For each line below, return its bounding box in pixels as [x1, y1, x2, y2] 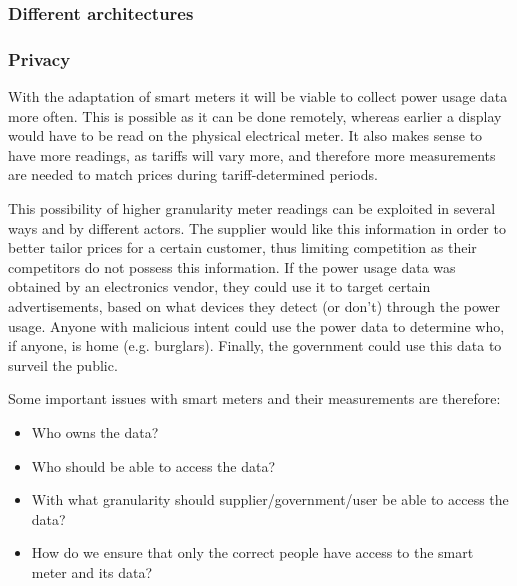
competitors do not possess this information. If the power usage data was [8, 256, 456, 277]
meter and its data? [31, 561, 153, 582]
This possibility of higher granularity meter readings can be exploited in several [8, 198, 496, 219]
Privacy [8, 46, 71, 71]
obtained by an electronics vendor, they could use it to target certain [8, 276, 431, 297]
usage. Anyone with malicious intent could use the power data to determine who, [8, 315, 505, 336]
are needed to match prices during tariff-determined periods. [8, 164, 378, 185]
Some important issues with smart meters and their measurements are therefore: [8, 388, 501, 409]
